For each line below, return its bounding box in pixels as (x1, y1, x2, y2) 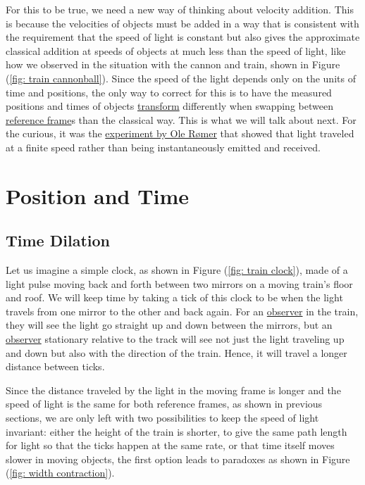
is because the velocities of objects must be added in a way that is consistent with (6, 15, 359, 30)
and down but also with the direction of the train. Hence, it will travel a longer (6, 345, 347, 360)
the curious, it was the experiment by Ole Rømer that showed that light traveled (6, 126, 354, 141)
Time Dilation (6, 229, 110, 251)
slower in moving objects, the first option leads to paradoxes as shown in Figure (6, 451, 350, 466)
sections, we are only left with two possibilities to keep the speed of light (6, 410, 319, 425)
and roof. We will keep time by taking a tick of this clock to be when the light (6, 290, 343, 305)
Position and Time (6, 181, 190, 210)
